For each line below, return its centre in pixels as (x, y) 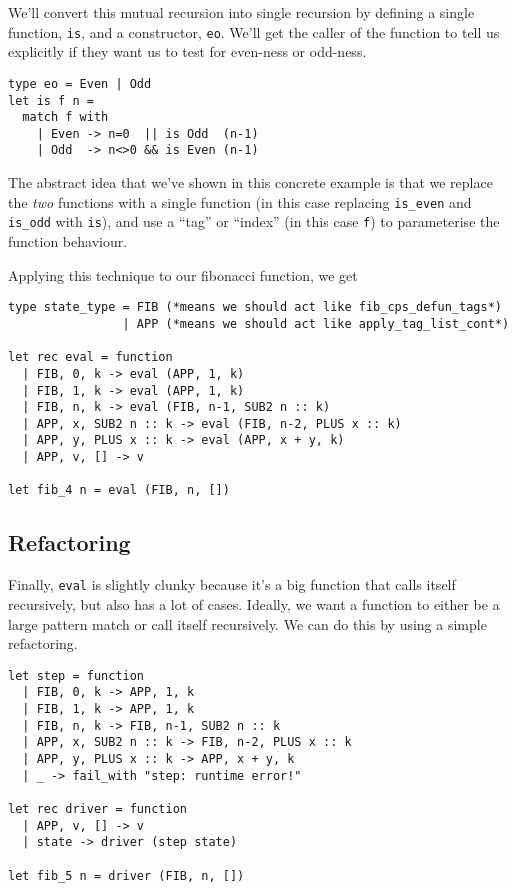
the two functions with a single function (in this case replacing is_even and (240, 201)
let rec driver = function (97, 808)
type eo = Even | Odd (80, 83)
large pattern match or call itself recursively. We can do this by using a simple (247, 623)
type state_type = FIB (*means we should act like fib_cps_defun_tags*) (255, 307)
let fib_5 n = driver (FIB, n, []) (126, 875)
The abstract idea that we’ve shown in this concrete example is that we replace (250, 182)
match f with (65, 117)
